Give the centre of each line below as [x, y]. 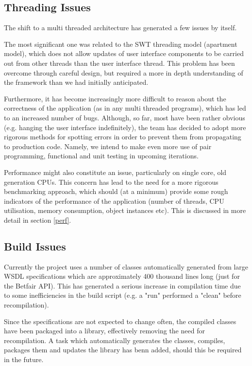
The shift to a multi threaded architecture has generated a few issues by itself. [120, 28]
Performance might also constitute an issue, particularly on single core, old [115, 172]
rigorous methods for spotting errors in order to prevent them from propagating [123, 137]
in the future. [24, 359]
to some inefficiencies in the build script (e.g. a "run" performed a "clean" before [123, 295]
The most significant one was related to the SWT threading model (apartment [121, 44]
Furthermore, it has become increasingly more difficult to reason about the [115, 98]
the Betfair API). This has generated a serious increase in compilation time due [122, 285]
